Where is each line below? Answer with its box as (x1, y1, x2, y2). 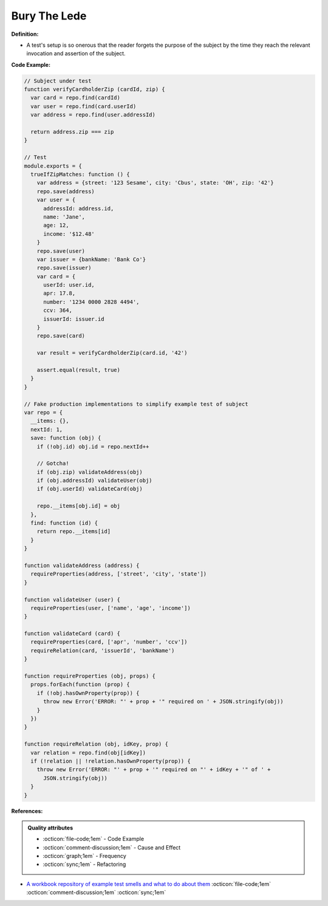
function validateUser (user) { (24, 596, 121, 603)
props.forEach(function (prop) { (30, 681, 130, 688)
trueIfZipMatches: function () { (30, 171, 130, 177)
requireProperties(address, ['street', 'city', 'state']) (30, 571, 207, 577)
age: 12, (43, 222, 69, 229)
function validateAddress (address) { (24, 562, 140, 569)
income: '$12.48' (43, 230, 95, 237)
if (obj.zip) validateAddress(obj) (36, 468, 143, 475)
